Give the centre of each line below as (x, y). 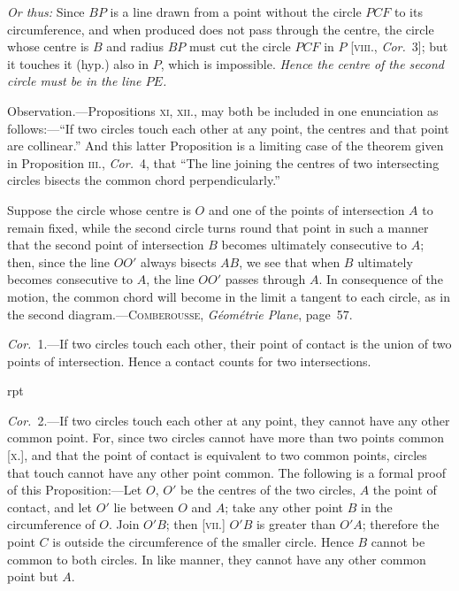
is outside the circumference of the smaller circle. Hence (203, 542)
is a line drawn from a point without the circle (236, 12)
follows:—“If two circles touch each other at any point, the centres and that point (228, 128)
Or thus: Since (46, 12)
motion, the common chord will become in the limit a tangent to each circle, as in (229, 296)
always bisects (179, 261)
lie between (144, 507)
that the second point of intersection (106, 245)
